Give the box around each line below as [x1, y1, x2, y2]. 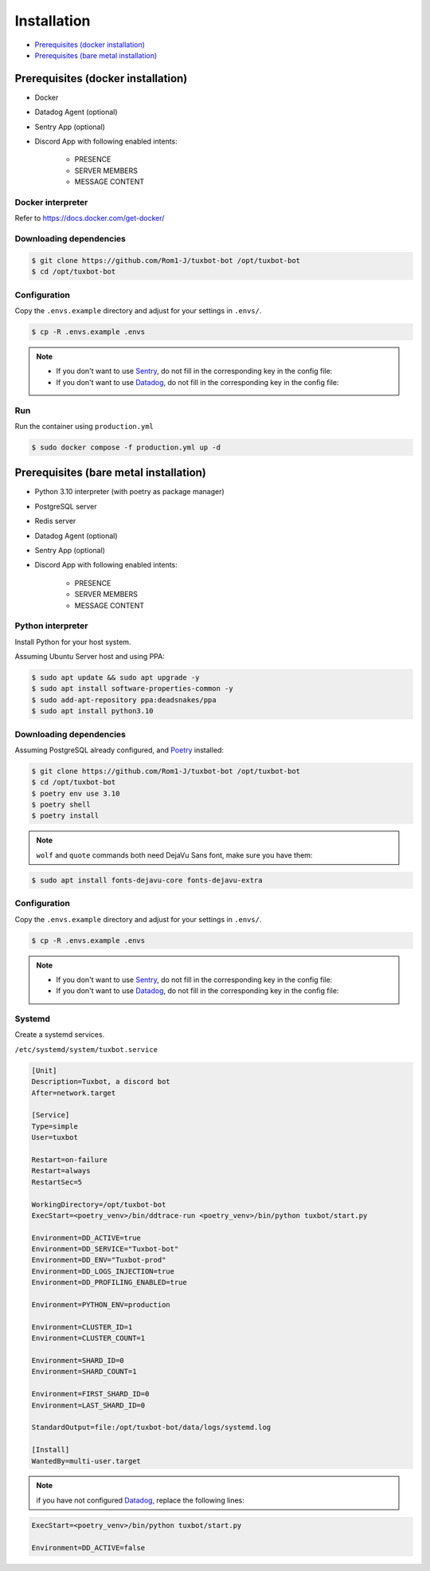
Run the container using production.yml [14, 421, 154, 430]
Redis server [34, 516, 76, 526]
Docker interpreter [14, 196, 88, 207]
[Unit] [31, 1066, 57, 1075]
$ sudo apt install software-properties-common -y [31, 684, 234, 693]
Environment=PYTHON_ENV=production [31, 1300, 170, 1310]
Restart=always [31, 1166, 91, 1176]
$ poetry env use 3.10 [31, 789, 120, 798]
